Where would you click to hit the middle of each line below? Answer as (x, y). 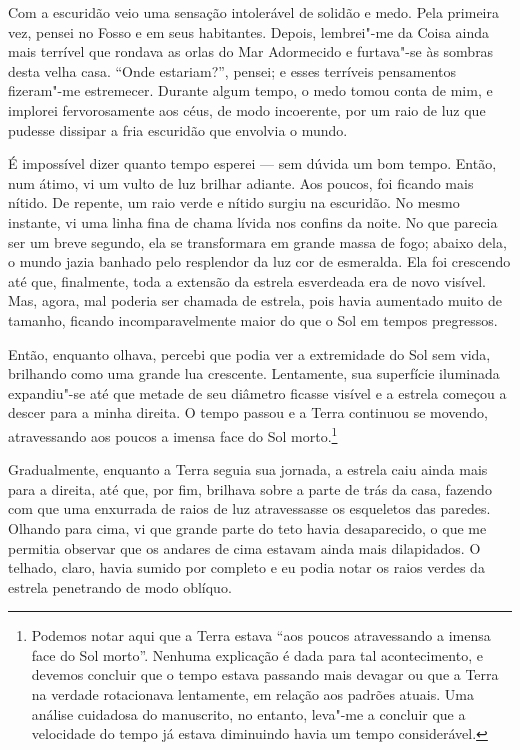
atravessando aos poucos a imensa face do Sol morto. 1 (173, 434)
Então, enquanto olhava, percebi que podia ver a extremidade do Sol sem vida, (249, 353)
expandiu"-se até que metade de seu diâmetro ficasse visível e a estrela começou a (257, 392)
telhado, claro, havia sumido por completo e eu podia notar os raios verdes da (246, 567)
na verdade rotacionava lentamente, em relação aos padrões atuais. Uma (252, 694)
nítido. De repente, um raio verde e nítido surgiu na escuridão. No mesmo (234, 202)
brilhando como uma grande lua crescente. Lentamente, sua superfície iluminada (254, 373)
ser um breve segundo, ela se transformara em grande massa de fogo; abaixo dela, (257, 241)
